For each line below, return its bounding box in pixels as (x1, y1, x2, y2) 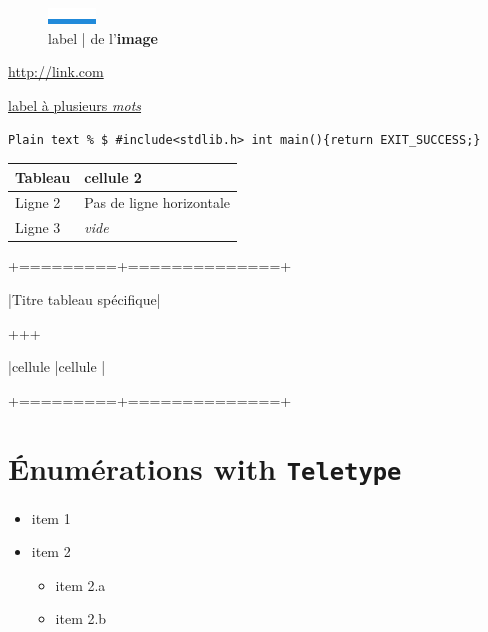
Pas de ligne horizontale (84, 192, 231, 213)
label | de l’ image (48, 27, 158, 48)
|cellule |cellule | (8, 356, 106, 377)
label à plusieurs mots (8, 94, 142, 115)
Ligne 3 (15, 217, 61, 238)
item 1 (31, 507, 71, 528)
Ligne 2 (15, 192, 61, 213)
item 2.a (55, 574, 106, 595)
